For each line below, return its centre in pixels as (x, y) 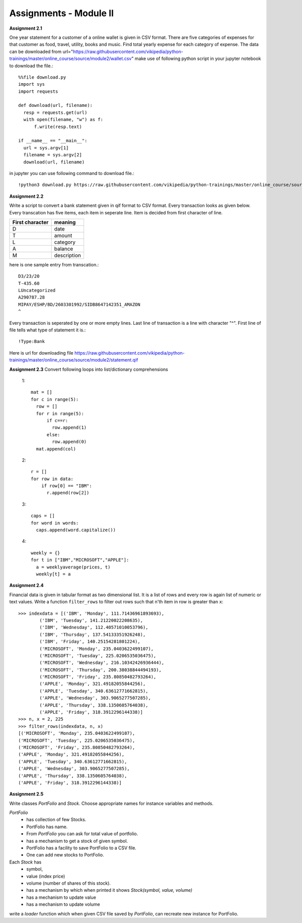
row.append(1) (69, 428)
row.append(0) (69, 442)
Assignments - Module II (62, 13)
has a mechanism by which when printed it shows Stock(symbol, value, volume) (109, 890)
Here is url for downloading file (41, 353)
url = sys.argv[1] (46, 148)
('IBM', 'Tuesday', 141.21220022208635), (91, 620)
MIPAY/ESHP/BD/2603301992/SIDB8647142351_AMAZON (79, 304)
